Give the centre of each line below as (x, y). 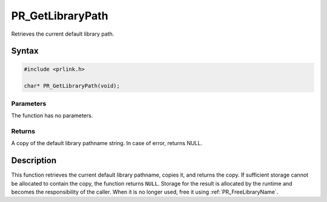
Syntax (25, 51)
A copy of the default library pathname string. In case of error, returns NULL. (107, 143)
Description (34, 161)
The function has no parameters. (52, 116)
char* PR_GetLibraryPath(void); (72, 86)
